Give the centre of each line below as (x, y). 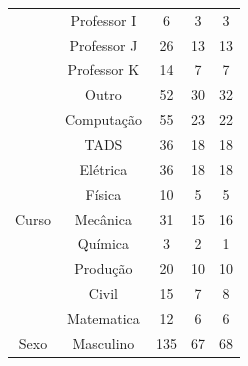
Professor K (103, 69)
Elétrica (103, 168)
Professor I (103, 19)
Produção (103, 268)
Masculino (103, 342)
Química (103, 243)
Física (103, 193)
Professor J (103, 44)
